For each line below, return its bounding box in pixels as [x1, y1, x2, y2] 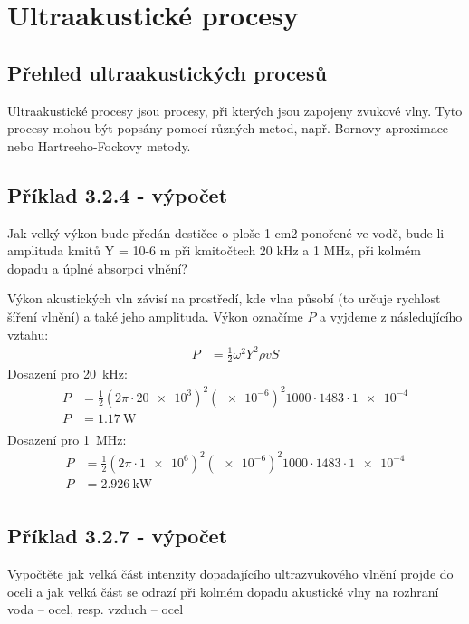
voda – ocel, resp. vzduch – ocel [7, 600, 184, 619]
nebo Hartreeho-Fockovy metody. [7, 136, 191, 155]
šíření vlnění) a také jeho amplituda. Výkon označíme [7, 306, 303, 325]
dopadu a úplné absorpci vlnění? [7, 258, 187, 277]
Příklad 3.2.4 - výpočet [7, 180, 228, 208]
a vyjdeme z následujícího [320, 306, 463, 325]
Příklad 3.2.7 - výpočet [7, 522, 228, 550]
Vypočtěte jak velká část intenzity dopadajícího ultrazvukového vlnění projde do [7, 564, 454, 583]
